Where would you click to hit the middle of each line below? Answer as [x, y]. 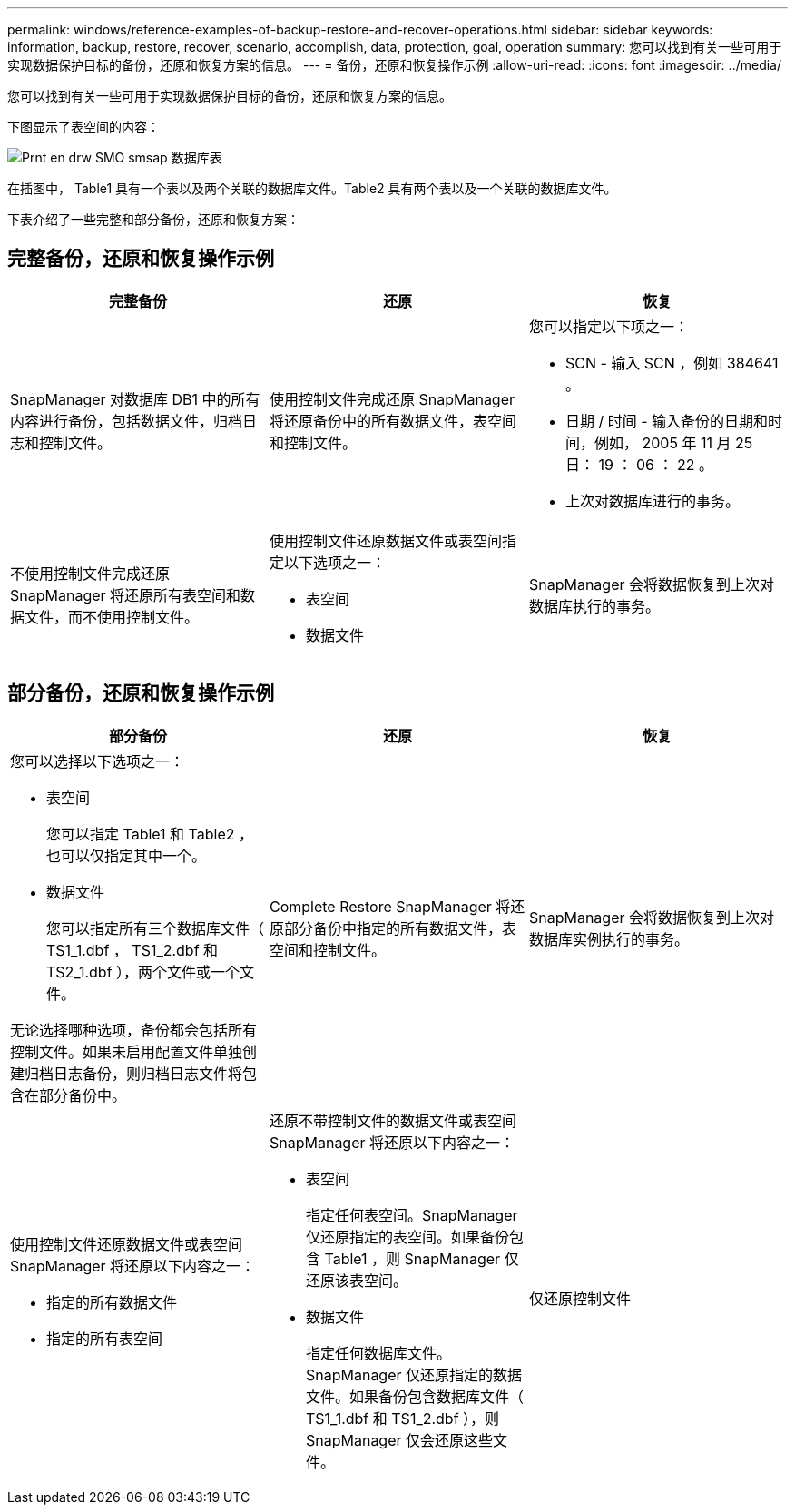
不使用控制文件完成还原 [90, 573]
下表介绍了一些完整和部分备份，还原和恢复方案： [153, 219]
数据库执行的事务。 [594, 606]
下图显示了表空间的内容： [83, 127]
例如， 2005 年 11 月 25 [673, 442]
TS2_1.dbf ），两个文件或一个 [143, 972]
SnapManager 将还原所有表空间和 [126, 595]
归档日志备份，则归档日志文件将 [134, 1073]
